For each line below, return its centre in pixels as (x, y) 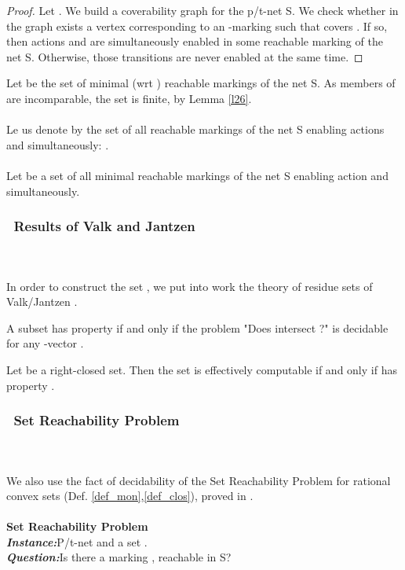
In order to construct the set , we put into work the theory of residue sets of (190, 286)
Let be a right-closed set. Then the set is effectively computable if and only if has (202, 369)
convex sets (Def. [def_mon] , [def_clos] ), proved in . (130, 496)
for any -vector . (45, 343)
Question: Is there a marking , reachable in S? (119, 557)
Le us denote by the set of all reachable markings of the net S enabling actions (195, 129)
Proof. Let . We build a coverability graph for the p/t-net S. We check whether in (202, 10)
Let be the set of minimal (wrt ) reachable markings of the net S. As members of (201, 83)
